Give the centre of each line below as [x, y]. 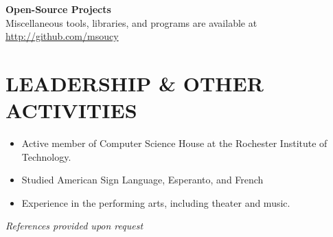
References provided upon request [74, 226]
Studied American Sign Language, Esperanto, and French [142, 180]
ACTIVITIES [71, 110]
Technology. [46, 156]
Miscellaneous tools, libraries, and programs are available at [131, 22]
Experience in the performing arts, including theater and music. [156, 202]
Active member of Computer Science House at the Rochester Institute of [174, 143]
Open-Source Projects [58, 9]
